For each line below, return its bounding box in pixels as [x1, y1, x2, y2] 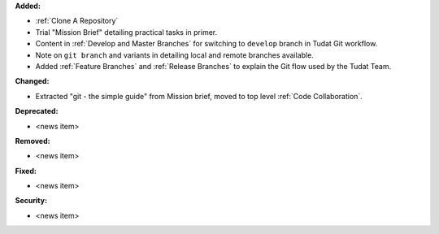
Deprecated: [15, 106, 59, 116]
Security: [15, 196, 48, 206]
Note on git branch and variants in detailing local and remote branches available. [35, 50, 315, 60]
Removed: [15, 136, 50, 145]
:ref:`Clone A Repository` [35, 16, 119, 26]
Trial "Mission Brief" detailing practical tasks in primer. [35, 27, 218, 37]
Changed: [15, 76, 50, 86]
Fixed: [15, 166, 37, 175]
